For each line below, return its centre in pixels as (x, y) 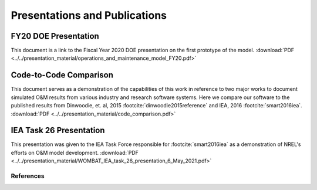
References (28, 176)
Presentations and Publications (89, 15)
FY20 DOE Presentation (55, 36)
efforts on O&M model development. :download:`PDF (75, 152)
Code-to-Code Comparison (62, 75)
